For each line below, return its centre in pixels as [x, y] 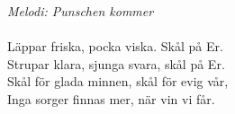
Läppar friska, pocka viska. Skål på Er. [115, 46]
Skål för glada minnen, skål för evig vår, [118, 81]
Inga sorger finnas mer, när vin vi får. [111, 98]
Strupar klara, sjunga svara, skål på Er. [116, 63]
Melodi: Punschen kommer [81, 11]
